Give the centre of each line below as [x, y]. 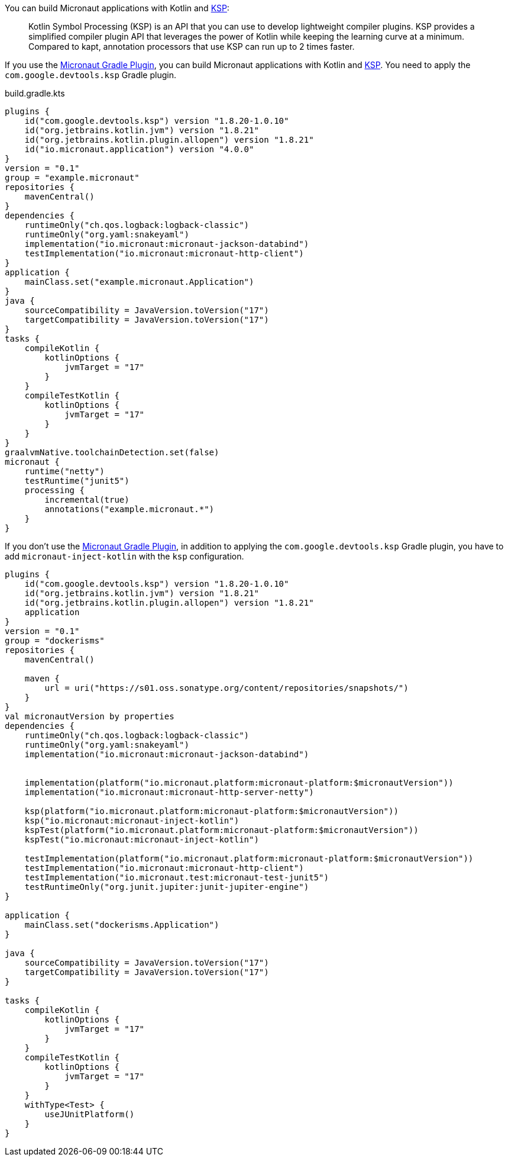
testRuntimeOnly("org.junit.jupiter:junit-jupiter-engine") [167, 887]
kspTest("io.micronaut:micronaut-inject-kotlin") [142, 840]
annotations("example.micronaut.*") [130, 509]
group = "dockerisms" [55, 641]
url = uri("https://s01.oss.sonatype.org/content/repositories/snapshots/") [227, 688]
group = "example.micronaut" [72, 178]
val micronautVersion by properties [90, 716]
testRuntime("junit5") [77, 481]
